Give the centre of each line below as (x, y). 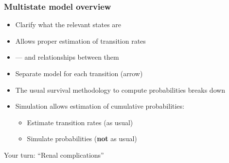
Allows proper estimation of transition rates (80, 41)
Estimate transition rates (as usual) (80, 122)
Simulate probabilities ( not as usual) (82, 139)
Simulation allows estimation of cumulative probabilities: (100, 106)
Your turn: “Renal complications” (54, 155)
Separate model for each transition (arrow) (79, 73)
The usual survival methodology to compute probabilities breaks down (120, 90)
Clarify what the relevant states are (68, 24)
